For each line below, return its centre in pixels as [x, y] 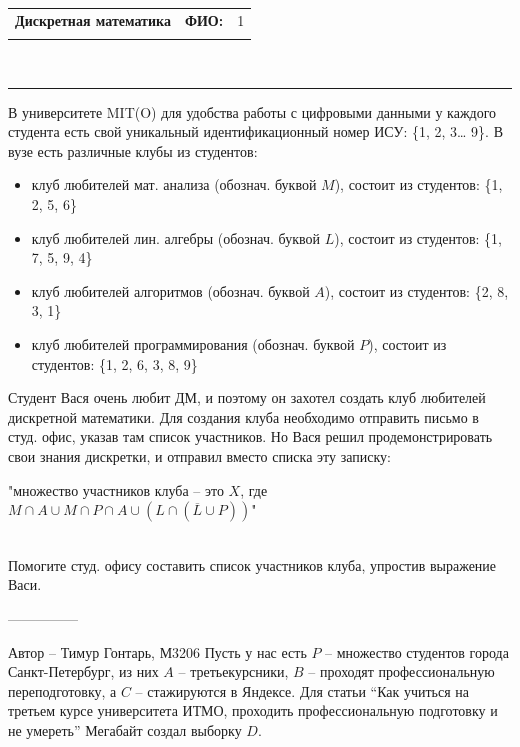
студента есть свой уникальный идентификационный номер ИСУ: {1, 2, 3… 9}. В [255, 131]
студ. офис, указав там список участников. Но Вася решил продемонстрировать [250, 436]
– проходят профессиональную [401, 671]
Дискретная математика [93, 19]
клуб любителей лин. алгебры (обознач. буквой [175, 237]
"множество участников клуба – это [116, 489]
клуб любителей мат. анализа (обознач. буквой [174, 184]
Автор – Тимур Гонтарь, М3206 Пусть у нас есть [157, 651]
